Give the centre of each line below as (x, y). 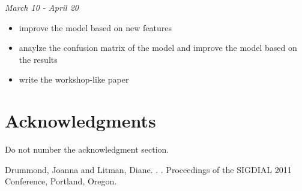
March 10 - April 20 (42, 7)
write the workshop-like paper (74, 79)
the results (38, 59)
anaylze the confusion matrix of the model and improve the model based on (158, 48)
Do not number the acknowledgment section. (87, 149)
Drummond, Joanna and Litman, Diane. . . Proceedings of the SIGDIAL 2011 (148, 169)
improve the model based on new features (95, 27)
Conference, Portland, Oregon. (61, 181)
